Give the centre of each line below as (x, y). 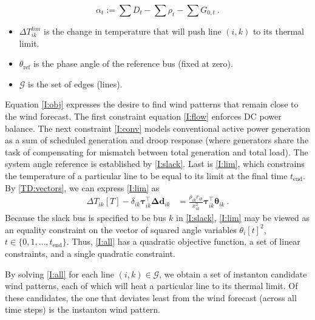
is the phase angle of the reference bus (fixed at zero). (133, 63)
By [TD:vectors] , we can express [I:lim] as (82, 187)
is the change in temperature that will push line (133, 31)
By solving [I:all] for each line (59, 274)
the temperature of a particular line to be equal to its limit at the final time (146, 175)
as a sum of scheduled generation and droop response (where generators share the (157, 140)
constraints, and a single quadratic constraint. (90, 254)
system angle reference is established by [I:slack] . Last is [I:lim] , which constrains (155, 164)
